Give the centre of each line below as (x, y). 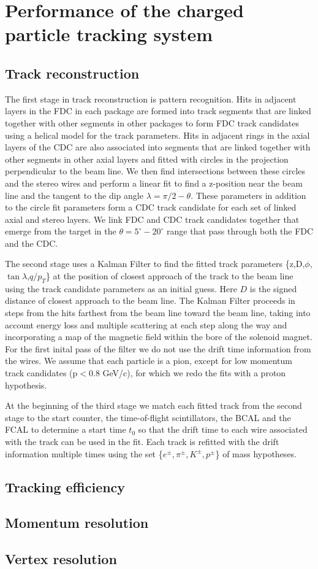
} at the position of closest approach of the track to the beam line (169, 276)
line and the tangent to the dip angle (74, 195)
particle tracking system (109, 34)
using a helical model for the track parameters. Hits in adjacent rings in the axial (157, 135)
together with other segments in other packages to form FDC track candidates (152, 122)
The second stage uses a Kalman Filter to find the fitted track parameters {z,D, (155, 264)
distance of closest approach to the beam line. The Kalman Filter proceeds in (150, 300)
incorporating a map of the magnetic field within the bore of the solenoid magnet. (159, 337)
